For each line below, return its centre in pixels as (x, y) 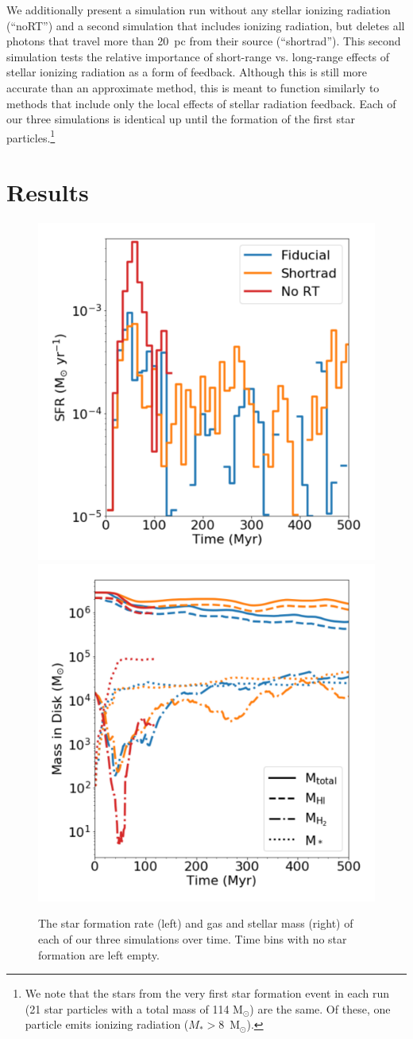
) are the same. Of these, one (320, 1008)
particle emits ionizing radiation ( (107, 1024)
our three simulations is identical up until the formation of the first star (181, 119)
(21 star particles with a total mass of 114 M (134, 1008)
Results (48, 192)
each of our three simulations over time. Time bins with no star (193, 938)
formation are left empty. (99, 954)
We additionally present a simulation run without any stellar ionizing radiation (199, 10)
